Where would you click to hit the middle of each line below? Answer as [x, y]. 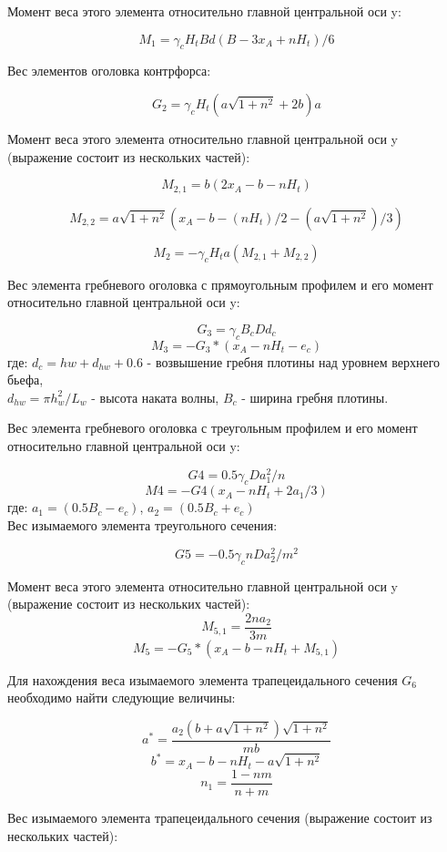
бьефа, [25, 380]
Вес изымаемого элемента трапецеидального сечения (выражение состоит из [220, 817]
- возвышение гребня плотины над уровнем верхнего [294, 361]
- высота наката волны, [155, 397]
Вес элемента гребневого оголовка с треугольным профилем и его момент [213, 428]
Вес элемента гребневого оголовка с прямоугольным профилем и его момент [220, 284]
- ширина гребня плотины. [315, 397]
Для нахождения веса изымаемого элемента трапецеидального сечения [203, 679]
